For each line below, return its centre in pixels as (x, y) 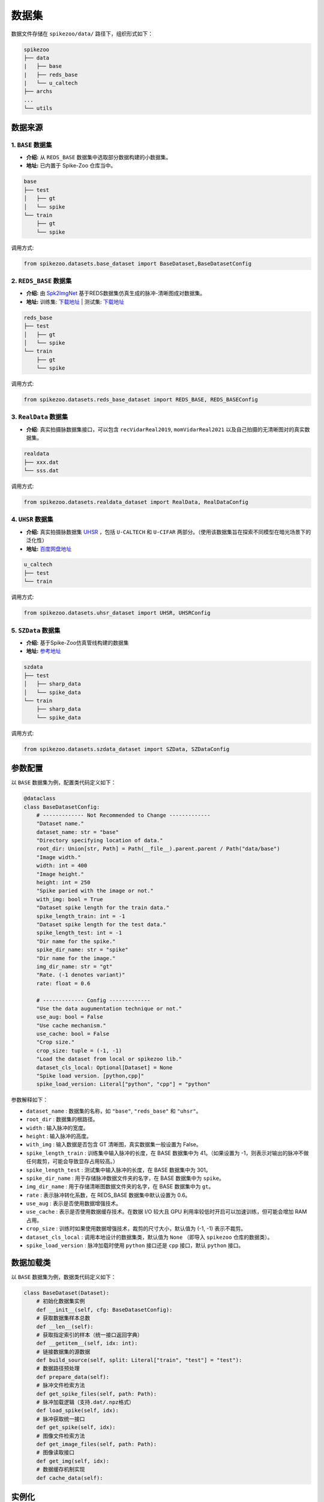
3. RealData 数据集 (40, 417)
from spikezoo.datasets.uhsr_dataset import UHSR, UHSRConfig (117, 613)
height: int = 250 (63, 883)
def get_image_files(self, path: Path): (97, 1444)
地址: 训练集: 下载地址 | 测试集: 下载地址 (75, 302)
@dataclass (40, 798)
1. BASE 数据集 (31, 145)
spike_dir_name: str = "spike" (82, 950)
